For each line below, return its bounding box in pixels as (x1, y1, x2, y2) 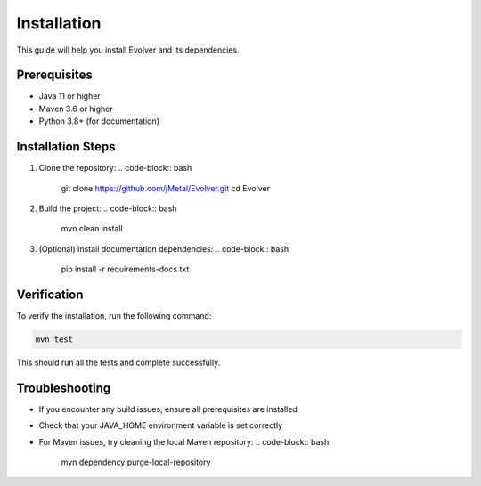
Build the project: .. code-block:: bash (38, 203, 177, 214)
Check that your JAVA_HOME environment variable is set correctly (38, 420, 283, 431)
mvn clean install (61, 223, 124, 234)
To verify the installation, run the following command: (16, 311, 212, 320)
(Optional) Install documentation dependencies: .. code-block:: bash (38, 243, 289, 254)
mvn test (35, 334, 74, 344)
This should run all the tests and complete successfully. (16, 357, 221, 368)
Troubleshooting (16, 380, 111, 395)
